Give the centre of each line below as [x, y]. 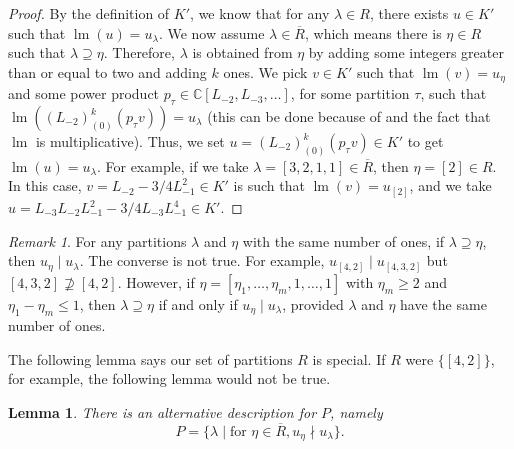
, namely [356, 411]
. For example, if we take [172, 165]
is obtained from [242, 52]
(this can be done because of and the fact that [349, 116]
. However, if [156, 281]
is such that [269, 185]
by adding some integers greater [406, 52]
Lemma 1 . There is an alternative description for [162, 411]
